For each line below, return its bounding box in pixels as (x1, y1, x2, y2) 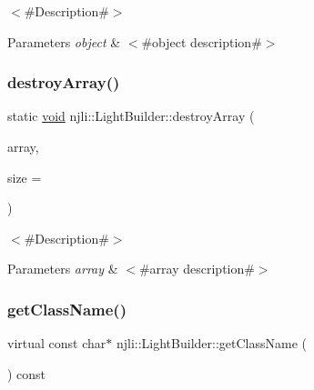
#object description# (141, 32, 262, 51)
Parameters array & (7, 259, 118, 278)
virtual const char (7, 334, 106, 353)
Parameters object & (7, 32, 121, 51)
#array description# (138, 259, 255, 278)
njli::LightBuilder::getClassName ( (116, 334, 307, 353)
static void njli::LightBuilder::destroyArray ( (7, 106, 255, 125)
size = (7, 167, 42, 186)
